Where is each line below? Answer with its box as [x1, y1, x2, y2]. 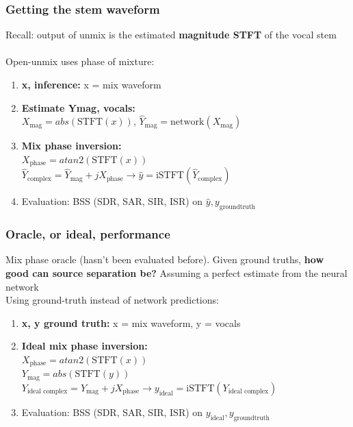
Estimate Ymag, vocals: [21, 100, 135, 114]
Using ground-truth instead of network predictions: [5, 293, 219, 307]
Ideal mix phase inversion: [21, 339, 148, 353]
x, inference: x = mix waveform [21, 77, 161, 91]
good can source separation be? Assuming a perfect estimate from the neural [5, 266, 348, 280]
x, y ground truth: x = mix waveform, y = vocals [21, 315, 241, 330]
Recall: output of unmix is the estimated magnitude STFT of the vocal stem [5, 27, 337, 42]
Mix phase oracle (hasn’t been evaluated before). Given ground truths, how [5, 252, 324, 267]
